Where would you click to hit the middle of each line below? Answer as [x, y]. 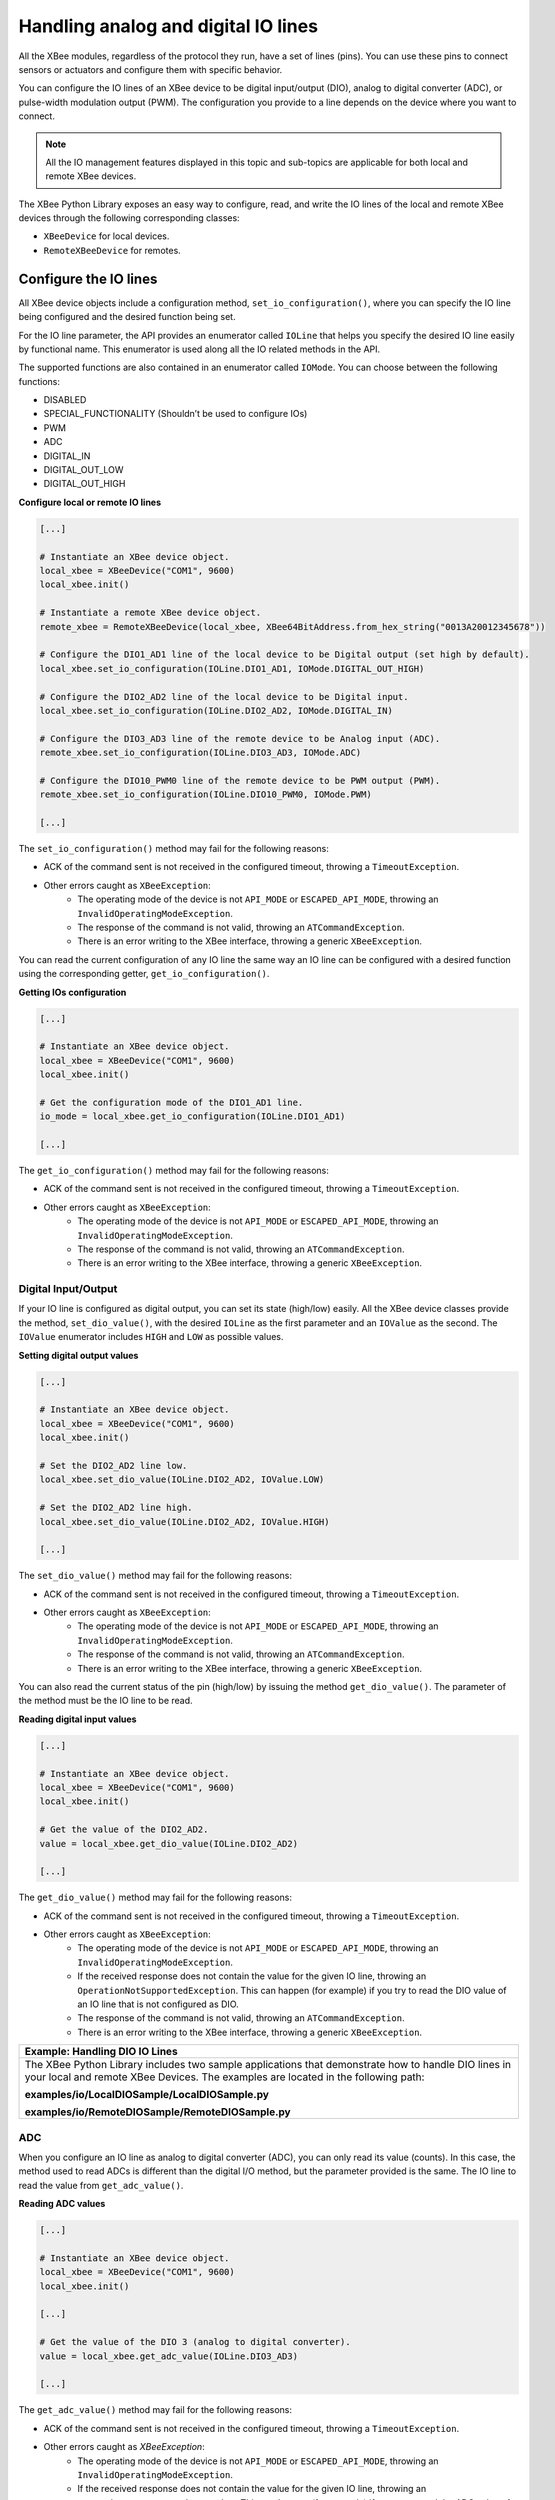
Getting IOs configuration [72, 992]
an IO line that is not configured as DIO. [158, 2004]
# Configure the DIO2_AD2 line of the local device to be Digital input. [224, 696]
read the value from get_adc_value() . [101, 2185]
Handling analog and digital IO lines [168, 26]
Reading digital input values [77, 1719]
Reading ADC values [62, 2204]
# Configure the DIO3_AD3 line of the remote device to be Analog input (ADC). [240, 738]
